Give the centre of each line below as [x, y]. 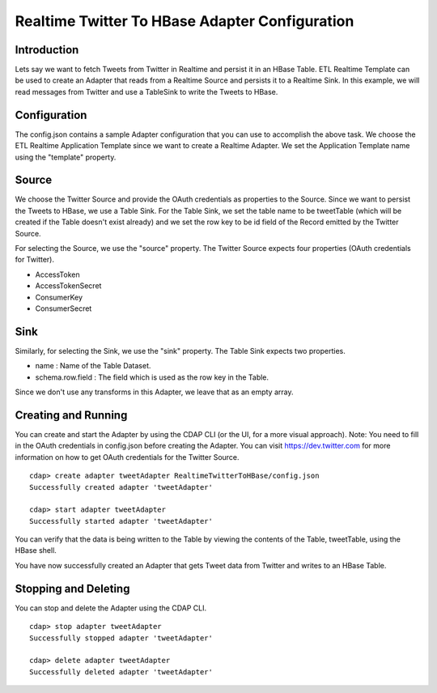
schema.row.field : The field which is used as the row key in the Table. [152, 377]
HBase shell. [36, 551]
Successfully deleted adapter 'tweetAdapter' [121, 672]
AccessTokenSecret [68, 286]
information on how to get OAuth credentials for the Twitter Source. [127, 457]
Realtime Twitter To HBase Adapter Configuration [185, 21]
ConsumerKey [59, 297]
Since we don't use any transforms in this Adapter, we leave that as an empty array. [154, 392]
